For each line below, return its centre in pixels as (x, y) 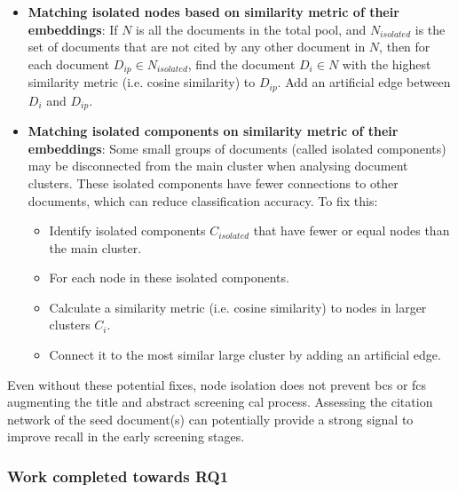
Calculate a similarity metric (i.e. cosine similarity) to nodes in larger (238, 307)
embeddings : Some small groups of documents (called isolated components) (237, 148)
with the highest (387, 63)
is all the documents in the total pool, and (251, 29)
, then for (405, 47)
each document (69, 63)
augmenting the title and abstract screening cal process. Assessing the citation (220, 402)
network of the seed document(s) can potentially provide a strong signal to (210, 419)
